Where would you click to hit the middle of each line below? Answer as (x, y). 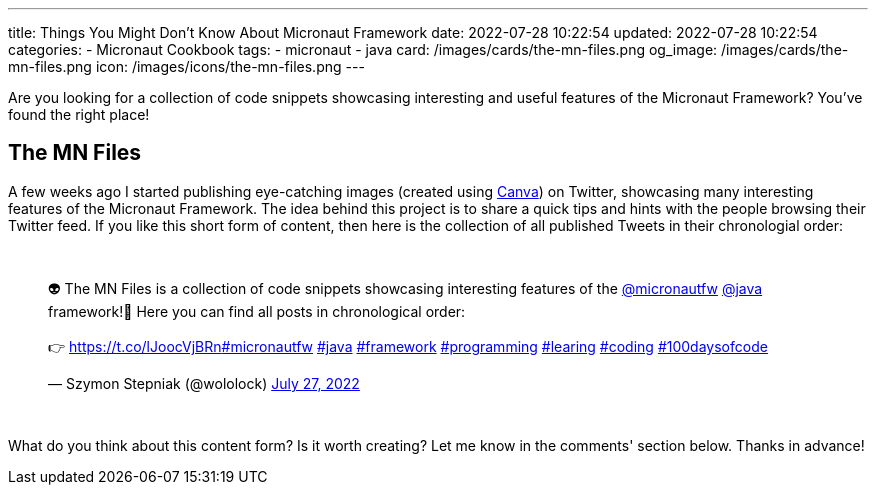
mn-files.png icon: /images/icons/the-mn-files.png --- (186, 66)
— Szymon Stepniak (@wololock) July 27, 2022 (204, 383)
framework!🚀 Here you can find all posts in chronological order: (257, 311)
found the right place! (79, 114)
